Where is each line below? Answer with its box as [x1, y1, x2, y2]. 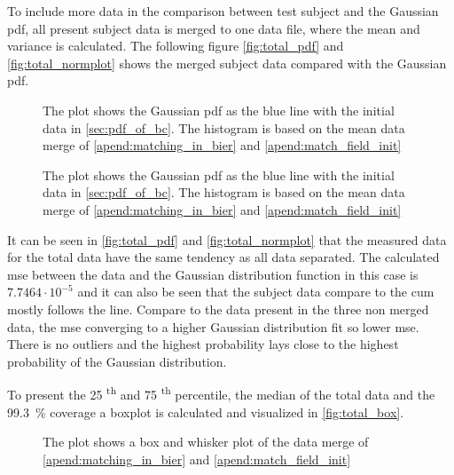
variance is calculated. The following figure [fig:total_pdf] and [7, 36, 344, 55]
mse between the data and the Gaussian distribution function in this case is [7, 265, 419, 283]
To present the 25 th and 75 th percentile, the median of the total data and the [7, 383, 435, 403]
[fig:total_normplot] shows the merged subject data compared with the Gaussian [7, 53, 447, 72]
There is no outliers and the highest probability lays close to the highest [7, 335, 399, 353]
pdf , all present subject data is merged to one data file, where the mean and [7, 19, 420, 37]
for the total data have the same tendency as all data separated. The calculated [7, 248, 440, 266]
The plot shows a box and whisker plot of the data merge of [43, 432, 369, 451]
